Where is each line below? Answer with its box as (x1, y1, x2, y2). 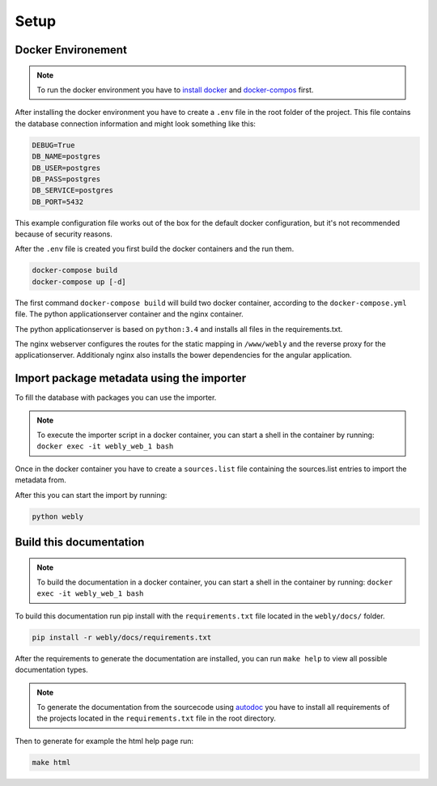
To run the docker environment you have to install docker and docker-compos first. (36, 85, 314, 95)
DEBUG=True (32, 140, 75, 150)
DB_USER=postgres (32, 163, 101, 172)
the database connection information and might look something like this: (15, 118, 257, 129)
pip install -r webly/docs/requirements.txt (32, 632, 212, 642)
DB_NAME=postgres (32, 152, 101, 161)
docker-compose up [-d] (32, 277, 127, 287)
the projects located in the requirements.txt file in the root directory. (36, 713, 277, 724)
